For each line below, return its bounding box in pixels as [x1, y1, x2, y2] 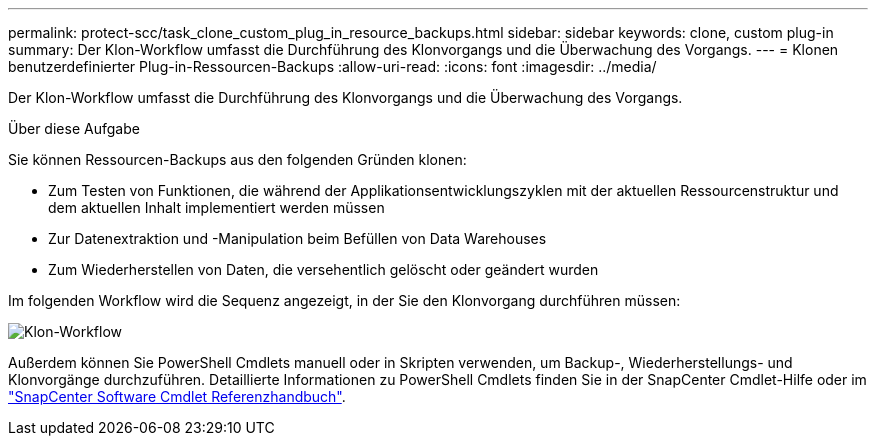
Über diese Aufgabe [8, 120, 140, 137]
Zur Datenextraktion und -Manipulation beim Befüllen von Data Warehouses [48, 230, 547, 247]
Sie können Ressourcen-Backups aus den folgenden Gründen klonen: [8, 151, 467, 168]
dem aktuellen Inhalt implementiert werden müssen [48, 199, 385, 216]
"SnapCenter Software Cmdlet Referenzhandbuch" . [8, 388, 346, 405]
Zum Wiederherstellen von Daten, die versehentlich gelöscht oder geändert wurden [48, 261, 599, 278]
